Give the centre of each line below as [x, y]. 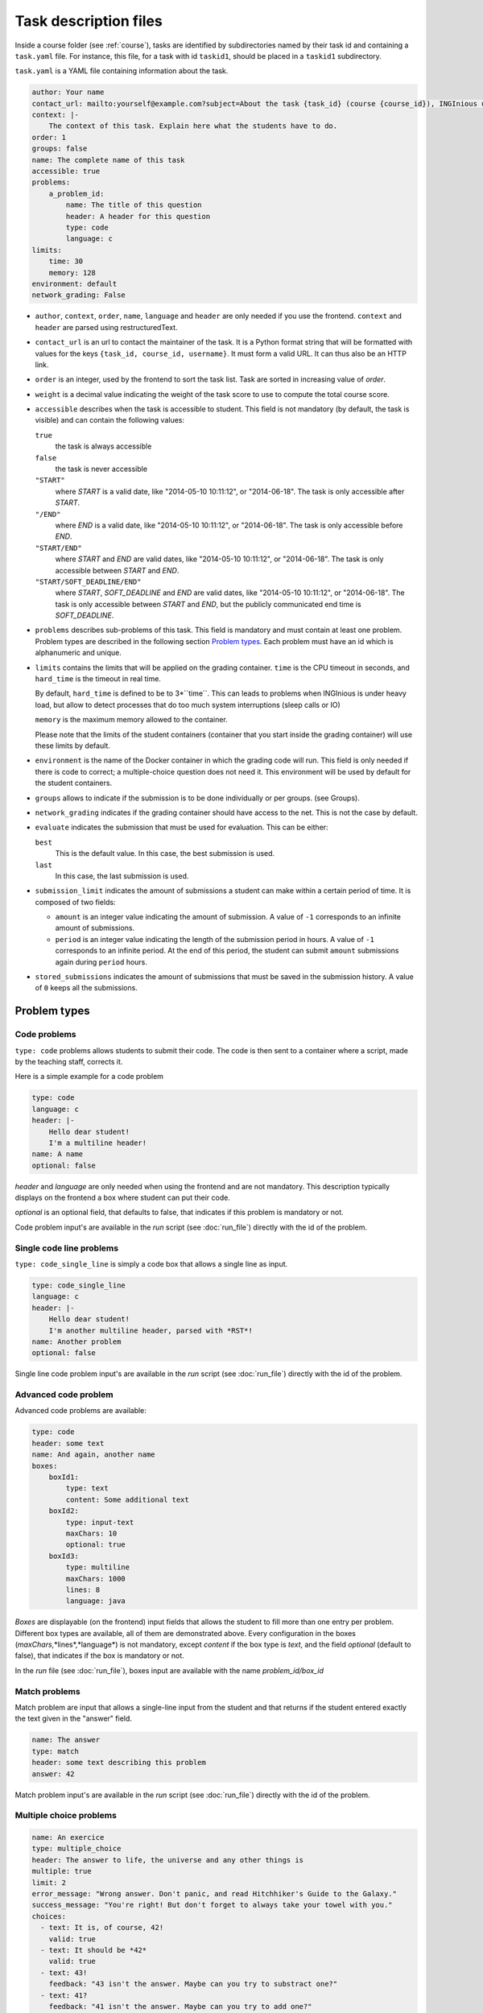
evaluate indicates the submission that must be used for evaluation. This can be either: [182, 827]
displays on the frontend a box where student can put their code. [123, 1198]
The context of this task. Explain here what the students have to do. [193, 126]
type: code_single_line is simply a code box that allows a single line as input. [151, 1263]
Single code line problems [67, 1248]
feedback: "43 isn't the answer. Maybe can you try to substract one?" [193, 1984]
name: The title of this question [134, 205]
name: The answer [66, 1740]
